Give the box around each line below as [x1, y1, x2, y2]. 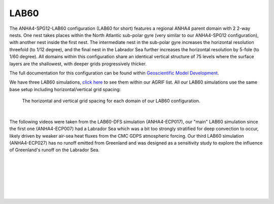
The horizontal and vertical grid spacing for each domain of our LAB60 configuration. [22, 98, 200, 104]
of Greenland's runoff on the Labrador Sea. [9, 147, 100, 153]
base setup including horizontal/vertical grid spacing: [9, 86, 121, 92]
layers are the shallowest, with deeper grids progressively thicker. [9, 61, 147, 67]
